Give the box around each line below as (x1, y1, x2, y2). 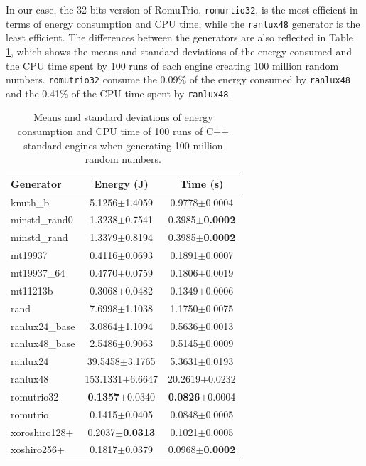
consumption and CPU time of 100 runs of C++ (17, 124, 229, 138)
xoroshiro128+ (11, 424, 74, 439)
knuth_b (11, 194, 50, 209)
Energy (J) (94, 176, 149, 191)
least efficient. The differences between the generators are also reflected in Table (6, 30, 353, 45)
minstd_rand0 (11, 212, 73, 227)
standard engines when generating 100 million (23, 137, 223, 152)
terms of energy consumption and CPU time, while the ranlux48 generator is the (6, 16, 360, 31)
